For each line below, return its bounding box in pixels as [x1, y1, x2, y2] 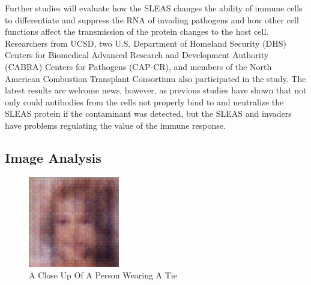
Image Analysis [5, 148, 101, 166]
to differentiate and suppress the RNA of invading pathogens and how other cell [5, 13, 299, 26]
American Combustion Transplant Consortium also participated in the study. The [5, 72, 306, 84]
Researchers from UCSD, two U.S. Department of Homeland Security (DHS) [5, 37, 286, 49]
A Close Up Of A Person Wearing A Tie [29, 269, 177, 281]
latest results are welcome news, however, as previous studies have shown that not [5, 84, 307, 96]
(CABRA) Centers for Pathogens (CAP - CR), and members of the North [5, 60, 272, 72]
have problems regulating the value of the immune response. [5, 119, 226, 131]
